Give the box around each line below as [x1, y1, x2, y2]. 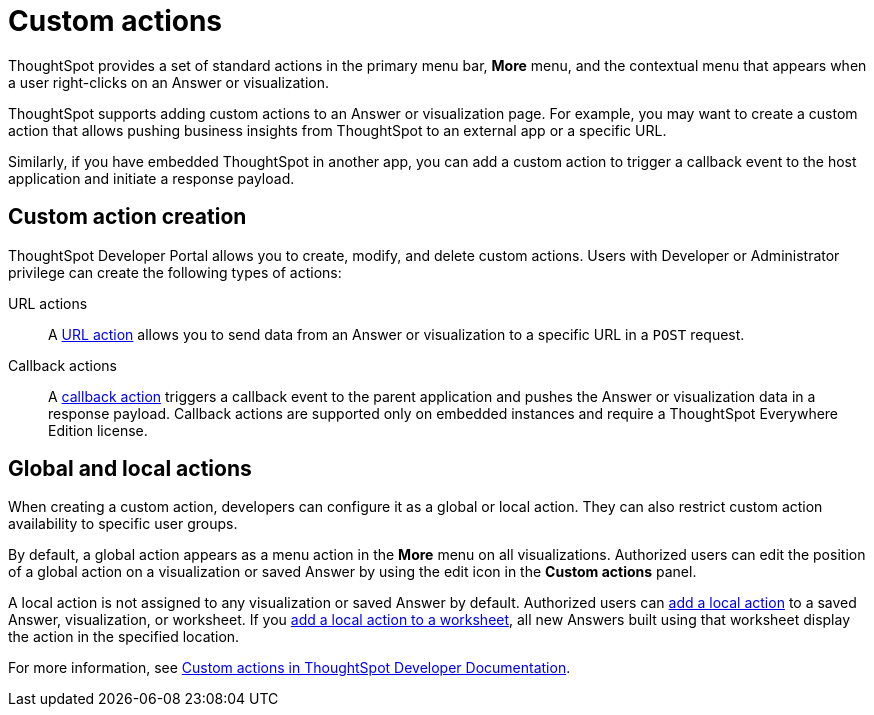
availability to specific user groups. [8, 515, 238, 533]
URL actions [8, 294, 88, 312]
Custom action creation [8, 204, 247, 230]
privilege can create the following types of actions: [8, 263, 342, 281]
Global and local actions [8, 456, 252, 482]
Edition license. [48, 421, 148, 439]
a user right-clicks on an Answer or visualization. [8, 73, 330, 91]
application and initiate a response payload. [8, 169, 295, 187]
